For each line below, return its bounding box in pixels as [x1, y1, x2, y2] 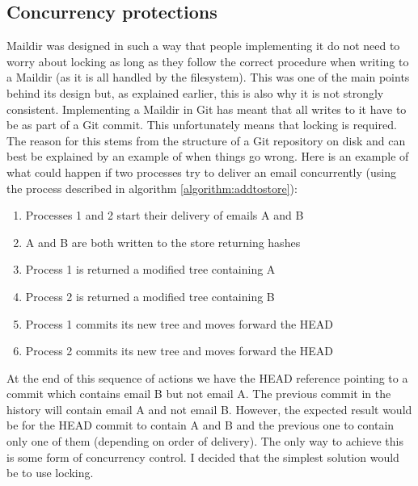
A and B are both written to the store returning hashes [25, 233, 301, 250]
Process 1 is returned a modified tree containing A [25, 261, 276, 278]
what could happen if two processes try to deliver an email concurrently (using [6, 163, 396, 180]
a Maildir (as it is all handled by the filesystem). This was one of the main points [6, 69, 410, 86]
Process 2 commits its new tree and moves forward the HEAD [25, 342, 334, 359]
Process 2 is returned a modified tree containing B [25, 287, 275, 304]
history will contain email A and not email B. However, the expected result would [6, 400, 412, 417]
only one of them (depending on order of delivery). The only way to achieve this [6, 433, 403, 450]
